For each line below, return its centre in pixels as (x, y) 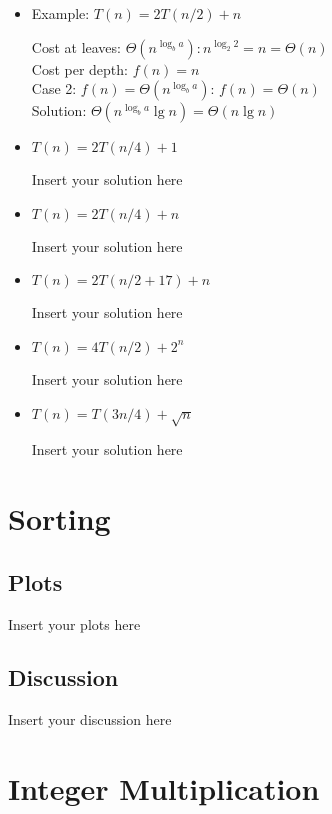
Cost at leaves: (76, 46)
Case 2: (54, 88)
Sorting (59, 518)
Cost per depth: (79, 68)
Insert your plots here (74, 623)
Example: (60, 13)
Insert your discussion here (90, 719)
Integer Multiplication (164, 788)
